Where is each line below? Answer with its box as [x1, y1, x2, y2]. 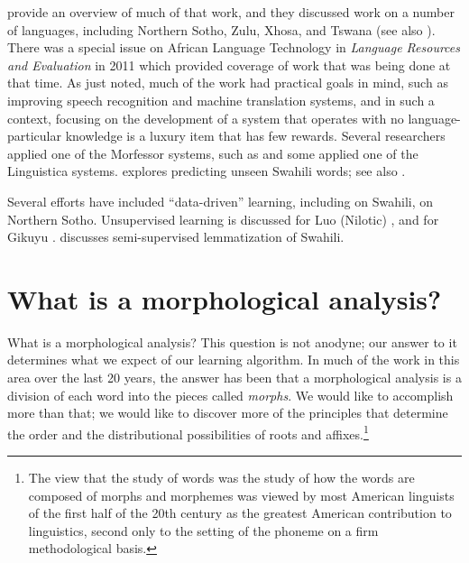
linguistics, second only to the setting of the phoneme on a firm [28, 521, 379, 540]
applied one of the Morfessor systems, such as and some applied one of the [7, 143, 418, 162]
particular [7, 126, 61, 145]
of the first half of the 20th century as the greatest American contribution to [28, 503, 452, 522]
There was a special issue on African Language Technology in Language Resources [7, 38, 461, 57]
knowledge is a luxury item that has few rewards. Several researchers [65, 126, 446, 145]
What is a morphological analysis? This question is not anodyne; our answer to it [7, 332, 457, 351]
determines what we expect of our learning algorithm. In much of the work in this [7, 350, 460, 369]
